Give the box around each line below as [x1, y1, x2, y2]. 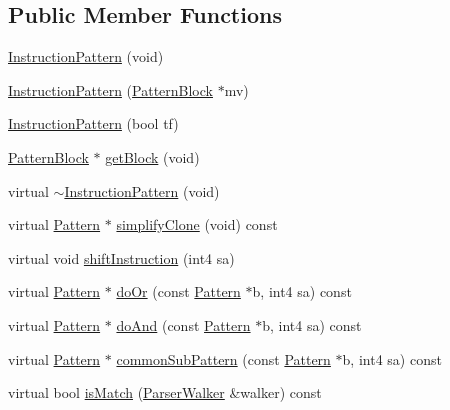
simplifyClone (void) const [116, 214, 278, 235]
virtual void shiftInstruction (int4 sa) [8, 247, 235, 268]
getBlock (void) [105, 146, 200, 167]
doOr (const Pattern [116, 281, 241, 302]
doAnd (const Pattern [116, 314, 251, 335]
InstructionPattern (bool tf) [8, 113, 179, 134]
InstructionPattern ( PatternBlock [8, 79, 213, 100]
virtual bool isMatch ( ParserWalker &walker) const [8, 382, 322, 403]
